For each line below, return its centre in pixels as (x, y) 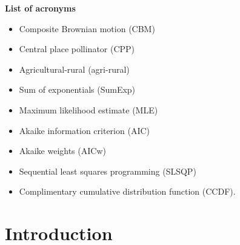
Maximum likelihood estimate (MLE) (88, 109)
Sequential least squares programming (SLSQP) (108, 171)
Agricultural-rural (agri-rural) (74, 69)
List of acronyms (40, 8)
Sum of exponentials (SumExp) (77, 89)
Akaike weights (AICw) (62, 151)
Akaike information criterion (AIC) (84, 130)
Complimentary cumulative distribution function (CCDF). (127, 191)
